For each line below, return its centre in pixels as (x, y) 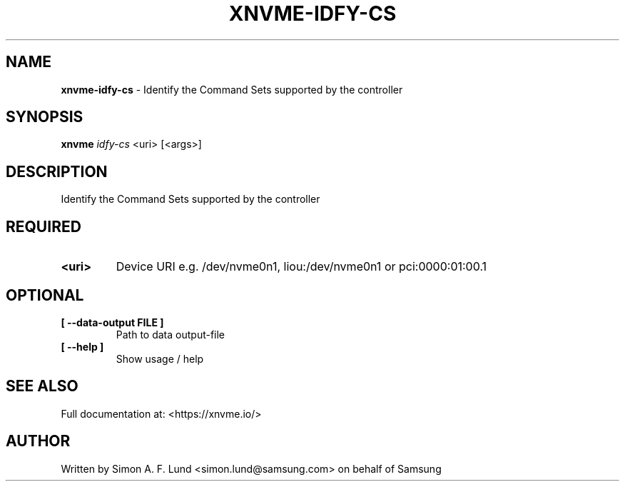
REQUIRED (44, 226)
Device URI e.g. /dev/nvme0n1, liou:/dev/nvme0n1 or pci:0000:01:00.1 (301, 267)
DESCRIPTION (57, 171)
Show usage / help (160, 358)
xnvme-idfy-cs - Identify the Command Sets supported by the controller (232, 89)
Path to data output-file (171, 334)
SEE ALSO (42, 386)
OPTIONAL (45, 295)
